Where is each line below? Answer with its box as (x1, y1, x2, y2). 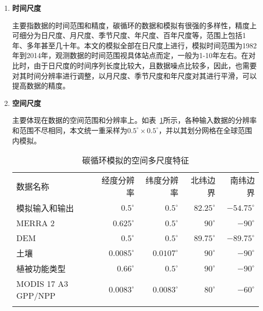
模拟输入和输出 (16, 202, 74, 214)
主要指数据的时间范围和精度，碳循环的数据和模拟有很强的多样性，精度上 (12, 20, 257, 30)
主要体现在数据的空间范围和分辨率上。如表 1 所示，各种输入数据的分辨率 (12, 115, 257, 125)
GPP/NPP (16, 289, 55, 302)
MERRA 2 (16, 217, 55, 229)
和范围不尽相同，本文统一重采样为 (12, 124, 127, 135)
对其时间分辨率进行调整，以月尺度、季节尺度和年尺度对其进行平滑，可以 (12, 70, 257, 81)
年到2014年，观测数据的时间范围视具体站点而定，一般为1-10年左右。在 (12, 50, 249, 61)
